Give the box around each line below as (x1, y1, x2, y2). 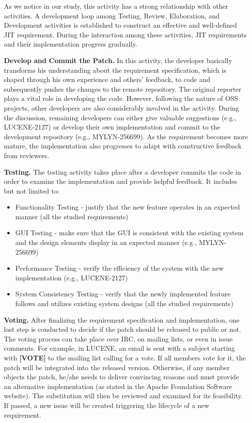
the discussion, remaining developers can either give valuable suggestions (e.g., (4, 112, 236, 122)
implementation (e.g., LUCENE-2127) (15, 272, 128, 282)
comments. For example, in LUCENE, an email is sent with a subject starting (4, 343, 235, 353)
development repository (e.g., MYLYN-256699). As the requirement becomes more (4, 131, 248, 141)
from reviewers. (4, 150, 49, 160)
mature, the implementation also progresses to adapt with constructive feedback (4, 141, 242, 151)
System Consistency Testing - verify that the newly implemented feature (15, 289, 231, 299)
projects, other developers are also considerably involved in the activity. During (4, 102, 239, 113)
